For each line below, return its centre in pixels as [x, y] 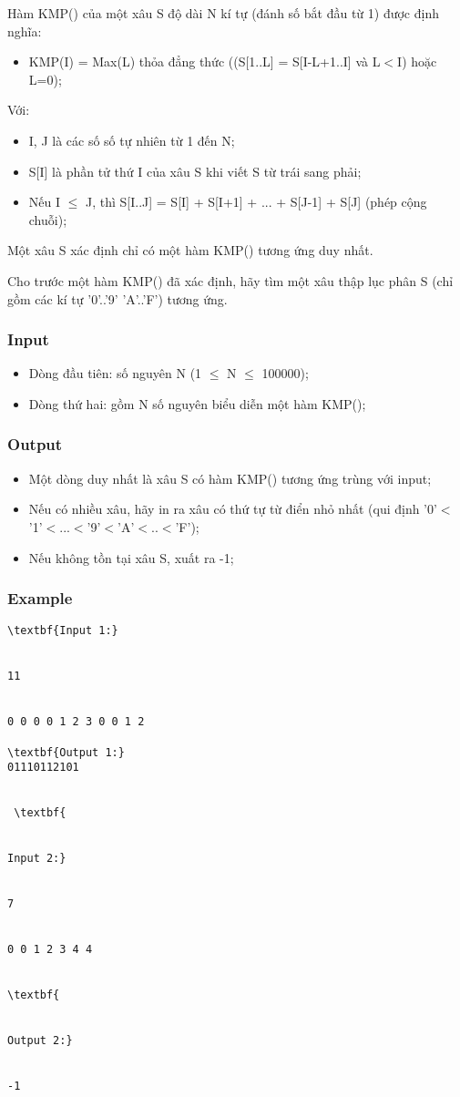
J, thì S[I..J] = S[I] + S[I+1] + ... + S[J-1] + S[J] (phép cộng [256, 202]
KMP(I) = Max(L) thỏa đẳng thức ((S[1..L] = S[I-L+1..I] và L [204, 62]
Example [40, 598]
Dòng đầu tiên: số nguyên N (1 [115, 373]
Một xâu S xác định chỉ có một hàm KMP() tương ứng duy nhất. [190, 250]
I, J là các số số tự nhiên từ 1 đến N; [132, 140]
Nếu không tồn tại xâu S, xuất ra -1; [131, 557]
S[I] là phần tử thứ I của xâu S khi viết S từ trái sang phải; [195, 171]
